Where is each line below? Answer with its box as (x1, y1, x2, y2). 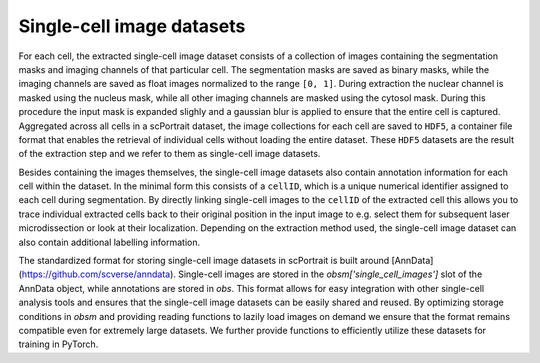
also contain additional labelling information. (18, 236, 201, 248)
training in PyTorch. (18, 338, 99, 350)
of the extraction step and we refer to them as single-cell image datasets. (18, 148, 321, 160)
